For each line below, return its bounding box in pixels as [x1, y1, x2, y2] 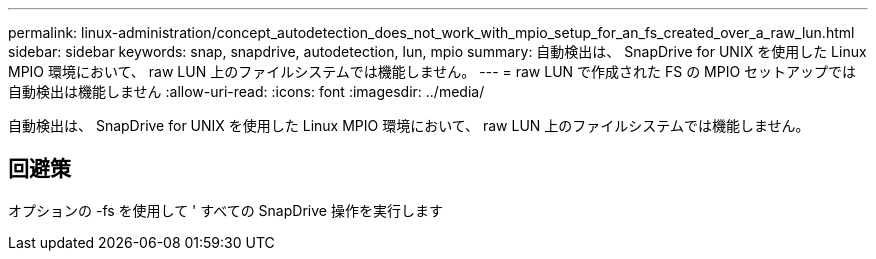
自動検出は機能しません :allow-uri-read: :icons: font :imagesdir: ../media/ [8, 83, 485, 100]
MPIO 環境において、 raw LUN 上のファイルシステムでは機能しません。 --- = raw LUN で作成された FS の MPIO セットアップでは [8, 63, 857, 80]
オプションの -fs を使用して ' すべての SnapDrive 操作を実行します [8, 201, 443, 219]
